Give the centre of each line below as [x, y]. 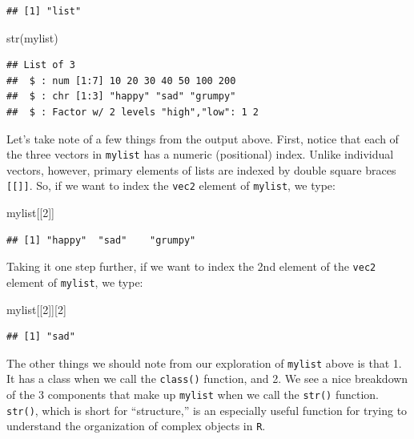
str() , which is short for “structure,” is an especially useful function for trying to [207, 410]
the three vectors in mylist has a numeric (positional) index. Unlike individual [200, 154]
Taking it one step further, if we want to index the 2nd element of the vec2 [191, 266]
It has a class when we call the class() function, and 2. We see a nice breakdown [207, 379]
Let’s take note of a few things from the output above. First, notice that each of [203, 138]
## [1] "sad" [41, 337]
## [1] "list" [44, 11]
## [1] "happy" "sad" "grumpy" [101, 240]
